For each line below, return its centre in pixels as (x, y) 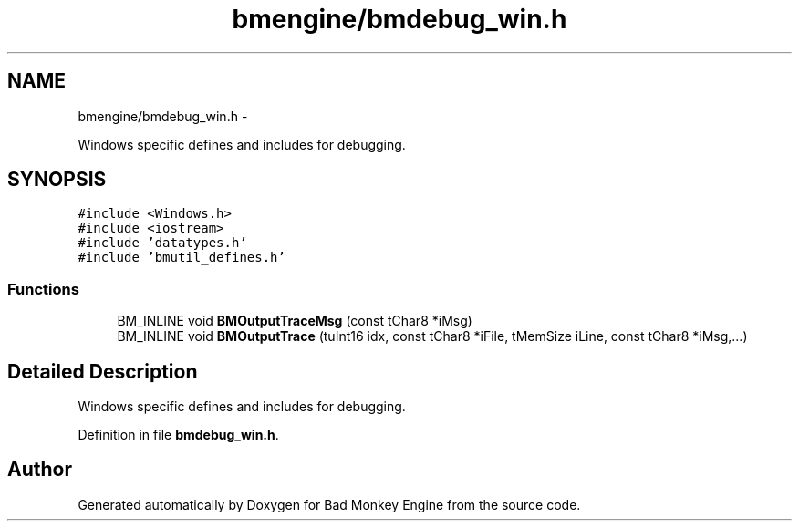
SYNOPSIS (57, 180)
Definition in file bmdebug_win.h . (178, 435)
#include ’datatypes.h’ (162, 243)
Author (40, 470)
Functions (43, 289)
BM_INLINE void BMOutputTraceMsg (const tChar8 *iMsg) (295, 321)
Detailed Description (103, 371)
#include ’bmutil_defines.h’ (182, 258)
